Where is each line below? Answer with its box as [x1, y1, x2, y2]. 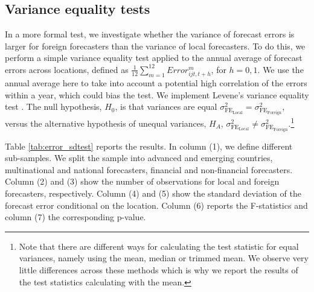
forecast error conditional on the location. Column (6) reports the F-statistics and [5, 198, 308, 211]
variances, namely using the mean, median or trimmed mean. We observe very [19, 252, 309, 264]
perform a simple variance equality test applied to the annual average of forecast [5, 51, 303, 64]
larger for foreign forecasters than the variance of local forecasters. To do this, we [5, 39, 306, 52]
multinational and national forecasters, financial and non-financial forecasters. [5, 163, 293, 176]
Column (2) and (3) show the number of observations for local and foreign [5, 175, 280, 188]
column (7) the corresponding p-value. [5, 211, 146, 223]
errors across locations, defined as [5, 63, 129, 75]
